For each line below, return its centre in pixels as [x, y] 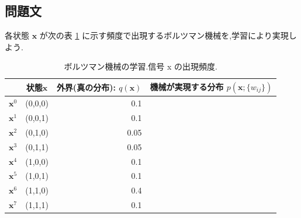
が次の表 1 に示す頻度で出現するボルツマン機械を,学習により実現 [164, 35]
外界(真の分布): [86, 87]
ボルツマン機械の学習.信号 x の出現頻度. [141, 66]
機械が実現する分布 [187, 86]
